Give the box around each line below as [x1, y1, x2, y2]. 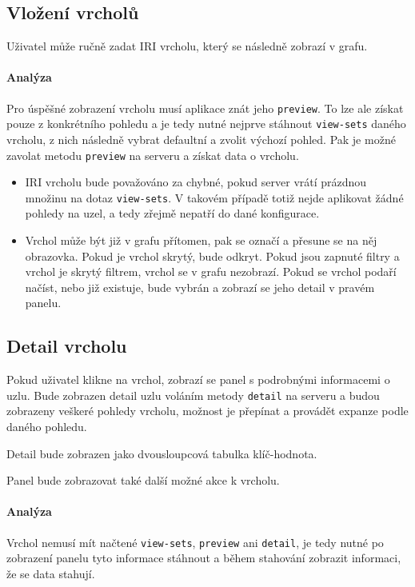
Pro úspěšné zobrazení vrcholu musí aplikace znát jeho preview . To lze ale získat [6, 99, 404, 116]
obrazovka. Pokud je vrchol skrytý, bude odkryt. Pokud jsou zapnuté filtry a [25, 247, 400, 264]
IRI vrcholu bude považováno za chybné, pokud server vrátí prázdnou [25, 174, 367, 190]
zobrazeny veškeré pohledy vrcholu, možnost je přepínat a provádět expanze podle [6, 402, 409, 419]
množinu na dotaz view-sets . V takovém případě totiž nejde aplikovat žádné [25, 189, 404, 206]
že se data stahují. [6, 565, 95, 581]
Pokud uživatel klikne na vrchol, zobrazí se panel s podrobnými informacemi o [6, 371, 390, 388]
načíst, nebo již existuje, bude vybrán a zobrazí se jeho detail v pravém [25, 278, 375, 295]
